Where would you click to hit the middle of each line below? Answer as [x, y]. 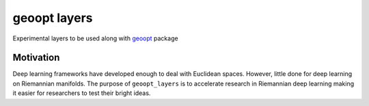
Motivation [36, 58]
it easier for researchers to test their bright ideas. [82, 93]
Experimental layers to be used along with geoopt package [95, 38]
